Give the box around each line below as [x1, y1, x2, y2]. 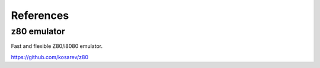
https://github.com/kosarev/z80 [11, 53, 89, 60]
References [11, 9, 69, 22]
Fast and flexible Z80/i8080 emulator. [11, 43, 103, 50]
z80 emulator [11, 26, 65, 37]
